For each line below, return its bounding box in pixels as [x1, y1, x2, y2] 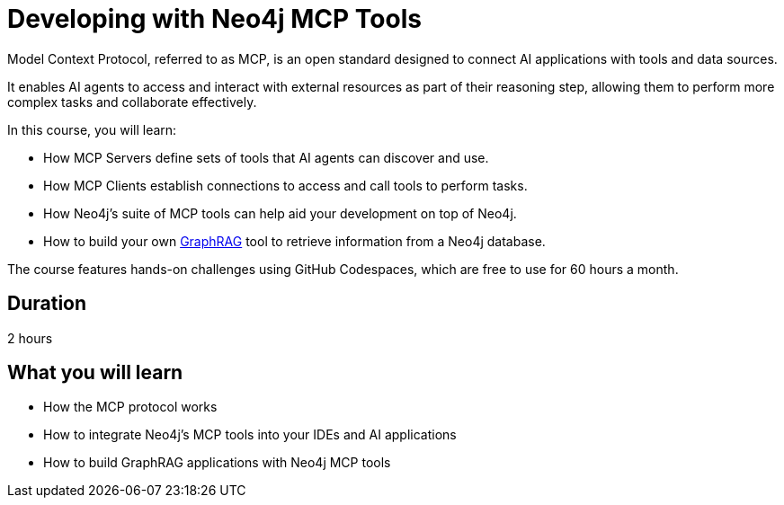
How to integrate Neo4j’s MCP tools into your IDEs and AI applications [43, 427, 457, 443]
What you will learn [7, 361, 183, 385]
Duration [7, 292, 87, 315]
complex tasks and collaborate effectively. [7, 93, 257, 110]
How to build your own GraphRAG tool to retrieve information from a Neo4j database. [43, 233, 546, 249]
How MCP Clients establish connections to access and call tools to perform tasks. [43, 177, 528, 193]
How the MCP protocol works [43, 399, 218, 415]
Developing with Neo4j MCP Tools [7, 4, 422, 34]
